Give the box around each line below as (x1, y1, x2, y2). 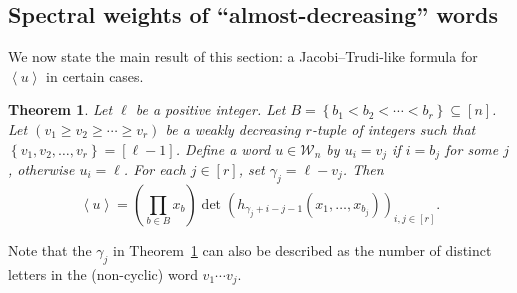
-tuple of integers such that (311, 118, 476, 139)
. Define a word (175, 138, 271, 159)
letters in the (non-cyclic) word (8, 263, 198, 284)
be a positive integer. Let (135, 99, 286, 120)
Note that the (8, 239, 92, 260)
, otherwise (8, 159, 75, 180)
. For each (123, 159, 186, 180)
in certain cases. (46, 65, 144, 86)
